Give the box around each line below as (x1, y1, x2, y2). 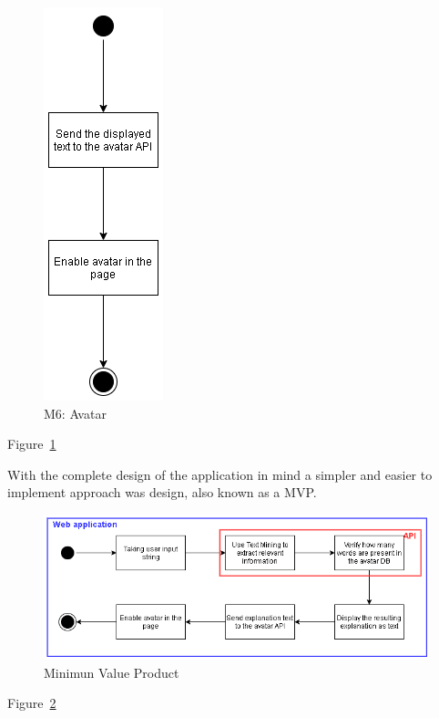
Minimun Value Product (44, 662, 179, 682)
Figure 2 (7, 693, 56, 713)
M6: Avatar (44, 403, 107, 422)
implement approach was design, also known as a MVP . (7, 483, 317, 502)
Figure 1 (7, 434, 56, 453)
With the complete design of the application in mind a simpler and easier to (7, 464, 433, 484)
